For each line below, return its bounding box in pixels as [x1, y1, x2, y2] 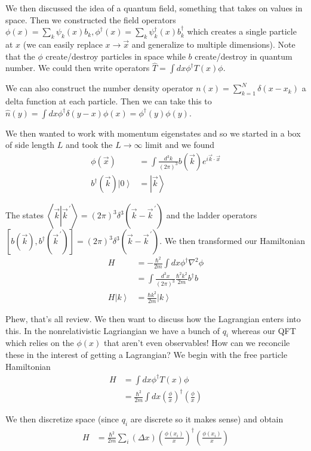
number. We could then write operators [5, 61, 150, 74]
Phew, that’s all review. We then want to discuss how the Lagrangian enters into [5, 313, 301, 325]
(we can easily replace [23, 38, 103, 50]
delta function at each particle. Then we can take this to [5, 95, 212, 107]
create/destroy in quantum [195, 50, 292, 62]
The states [5, 209, 44, 221]
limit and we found [145, 138, 215, 151]
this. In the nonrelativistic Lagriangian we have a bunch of [5, 324, 220, 336]
